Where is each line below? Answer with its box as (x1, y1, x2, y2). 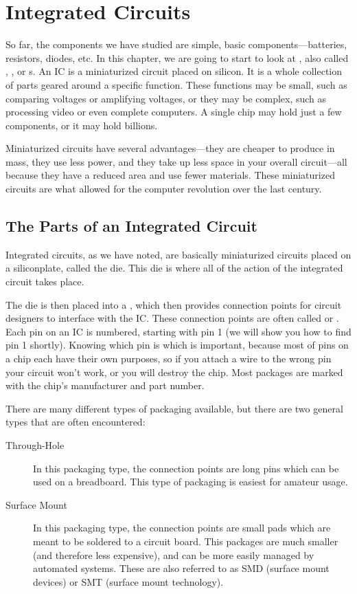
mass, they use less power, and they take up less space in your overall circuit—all (5, 154, 347, 168)
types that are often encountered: (5, 415, 146, 429)
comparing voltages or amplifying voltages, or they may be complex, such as (5, 91, 327, 105)
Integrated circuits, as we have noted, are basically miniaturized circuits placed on (5, 247, 352, 261)
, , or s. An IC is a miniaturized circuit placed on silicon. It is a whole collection (5, 64, 342, 78)
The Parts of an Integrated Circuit (5, 215, 257, 236)
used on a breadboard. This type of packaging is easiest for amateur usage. (33, 474, 348, 489)
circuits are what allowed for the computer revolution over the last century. (5, 181, 322, 196)
